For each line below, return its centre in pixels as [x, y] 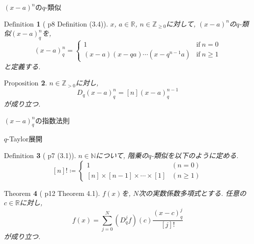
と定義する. [22, 66]
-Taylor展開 [25, 139]
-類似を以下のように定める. [195, 155]
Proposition [21, 84]
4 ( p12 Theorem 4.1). [67, 193]
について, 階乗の [122, 155]
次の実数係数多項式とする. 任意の [192, 193]
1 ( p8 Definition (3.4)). [72, 23]
